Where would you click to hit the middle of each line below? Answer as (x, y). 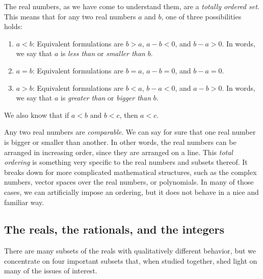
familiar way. (24, 202)
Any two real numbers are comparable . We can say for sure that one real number (130, 132)
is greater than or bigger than (106, 98)
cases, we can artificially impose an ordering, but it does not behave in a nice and (131, 192)
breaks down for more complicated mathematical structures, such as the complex (130, 172)
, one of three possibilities (201, 16)
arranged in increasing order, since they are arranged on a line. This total (119, 152)
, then (129, 115)
